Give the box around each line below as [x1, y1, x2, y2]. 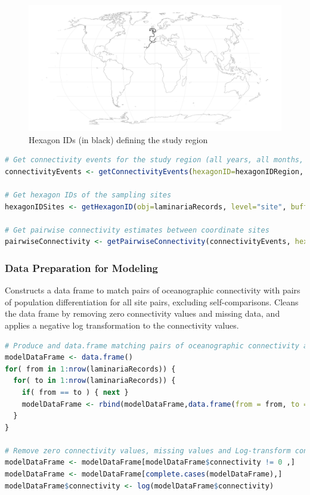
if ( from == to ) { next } [21, 388, 129, 397]
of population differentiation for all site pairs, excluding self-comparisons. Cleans [5, 295, 299, 308]
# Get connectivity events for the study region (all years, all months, [5, 156, 304, 165]
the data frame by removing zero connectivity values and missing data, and [5, 307, 280, 320]
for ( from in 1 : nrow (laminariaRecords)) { [5, 364, 176, 373]
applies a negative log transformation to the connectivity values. [5, 318, 239, 331]
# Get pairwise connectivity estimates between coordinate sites [5, 225, 269, 234]
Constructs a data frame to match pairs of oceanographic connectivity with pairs [5, 284, 300, 296]
